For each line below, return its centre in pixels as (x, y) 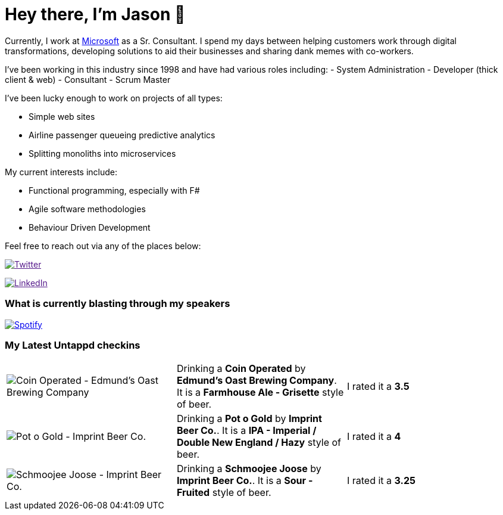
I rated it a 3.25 (381, 481)
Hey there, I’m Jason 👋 (95, 14)
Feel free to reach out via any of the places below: (103, 246)
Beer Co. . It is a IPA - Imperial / (246, 431)
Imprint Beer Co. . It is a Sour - (245, 481)
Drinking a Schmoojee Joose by (249, 469)
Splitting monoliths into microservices (102, 153)
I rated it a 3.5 (378, 387)
